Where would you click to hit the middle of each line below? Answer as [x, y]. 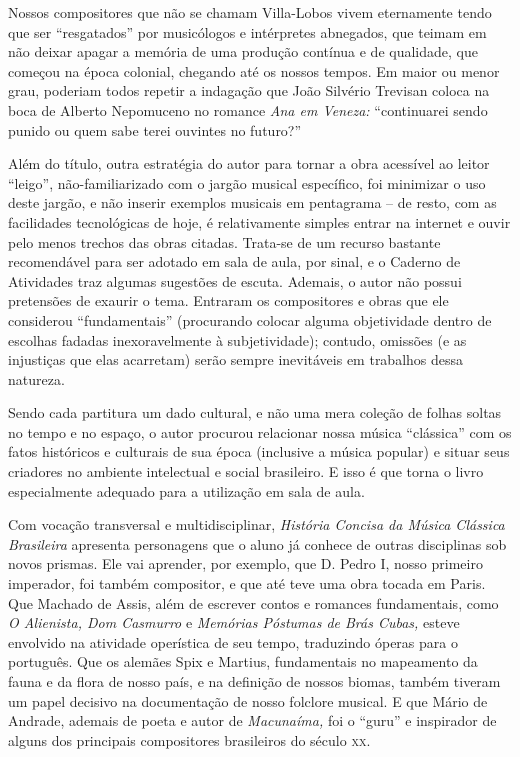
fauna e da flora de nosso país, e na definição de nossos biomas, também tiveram [254, 681]
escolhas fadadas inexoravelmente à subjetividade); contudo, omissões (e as [237, 339]
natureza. [36, 378]
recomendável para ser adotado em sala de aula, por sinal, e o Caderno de [234, 261]
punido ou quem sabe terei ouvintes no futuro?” [155, 129]
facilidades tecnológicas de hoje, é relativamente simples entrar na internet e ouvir [259, 221]
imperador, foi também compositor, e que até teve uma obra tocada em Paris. [247, 583]
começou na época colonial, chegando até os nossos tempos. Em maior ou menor [254, 70]
